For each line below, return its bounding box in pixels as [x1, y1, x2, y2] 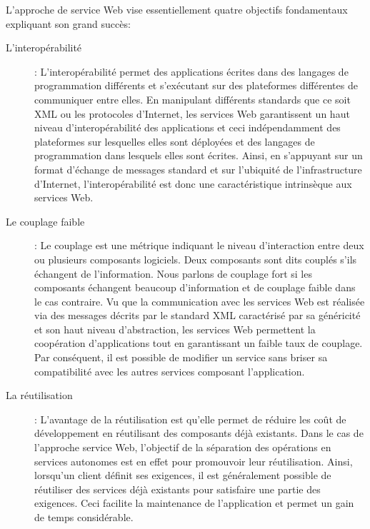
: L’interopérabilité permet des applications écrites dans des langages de [34, 64, 349, 79]
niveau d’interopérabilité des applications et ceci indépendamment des [34, 120, 341, 135]
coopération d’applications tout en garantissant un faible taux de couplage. [34, 336, 363, 351]
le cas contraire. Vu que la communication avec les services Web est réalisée [34, 293, 365, 308]
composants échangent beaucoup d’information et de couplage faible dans [34, 280, 356, 295]
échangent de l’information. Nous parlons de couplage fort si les [34, 266, 312, 281]
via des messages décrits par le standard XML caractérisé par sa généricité [34, 308, 361, 323]
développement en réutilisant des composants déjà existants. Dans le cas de [34, 425, 364, 440]
